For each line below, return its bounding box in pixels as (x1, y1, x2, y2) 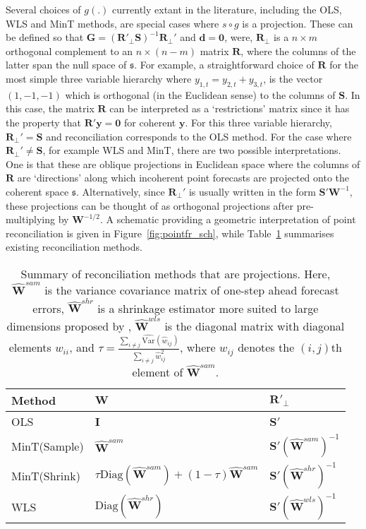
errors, (32, 299, 65, 316)
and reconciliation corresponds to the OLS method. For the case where (46, 129, 352, 143)
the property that (6, 114, 82, 129)
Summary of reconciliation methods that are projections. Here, (20, 265, 331, 282)
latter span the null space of (6, 57, 127, 72)
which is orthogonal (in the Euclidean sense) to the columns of (65, 87, 336, 102)
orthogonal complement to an (6, 43, 133, 58)
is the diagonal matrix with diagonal (164, 317, 345, 334)
